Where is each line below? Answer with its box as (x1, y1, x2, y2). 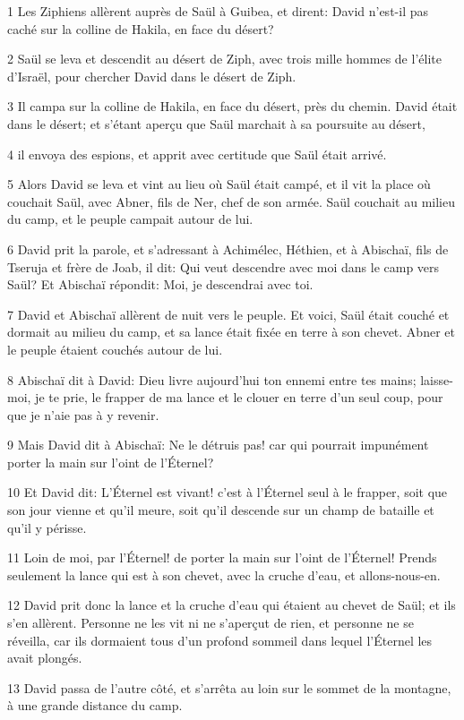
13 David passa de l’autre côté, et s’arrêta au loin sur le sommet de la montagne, (7, 678, 451, 697)
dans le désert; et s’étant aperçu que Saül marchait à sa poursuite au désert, (7, 114, 425, 133)
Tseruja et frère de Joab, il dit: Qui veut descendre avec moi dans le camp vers (7, 257, 440, 276)
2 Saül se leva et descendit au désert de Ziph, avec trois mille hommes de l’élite (7, 49, 442, 68)
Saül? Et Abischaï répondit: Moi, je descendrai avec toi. (7, 275, 314, 294)
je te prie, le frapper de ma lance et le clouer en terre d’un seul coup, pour (35, 388, 443, 407)
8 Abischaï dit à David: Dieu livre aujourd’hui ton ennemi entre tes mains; (7, 370, 417, 389)
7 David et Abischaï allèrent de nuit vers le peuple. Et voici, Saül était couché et (7, 304, 450, 323)
